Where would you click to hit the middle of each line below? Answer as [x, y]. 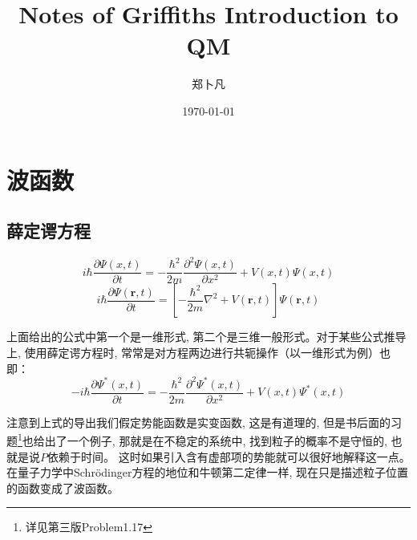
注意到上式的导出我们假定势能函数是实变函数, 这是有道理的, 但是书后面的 [199, 422]
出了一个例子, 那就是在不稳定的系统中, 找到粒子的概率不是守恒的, [216, 441]
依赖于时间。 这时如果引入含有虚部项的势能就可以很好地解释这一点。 [229, 456]
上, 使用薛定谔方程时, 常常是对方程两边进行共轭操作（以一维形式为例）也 [199, 353]
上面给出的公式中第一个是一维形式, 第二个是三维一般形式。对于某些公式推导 [206, 337]
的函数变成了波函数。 [63, 487]
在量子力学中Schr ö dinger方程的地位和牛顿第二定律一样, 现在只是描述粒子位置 [208, 472]
